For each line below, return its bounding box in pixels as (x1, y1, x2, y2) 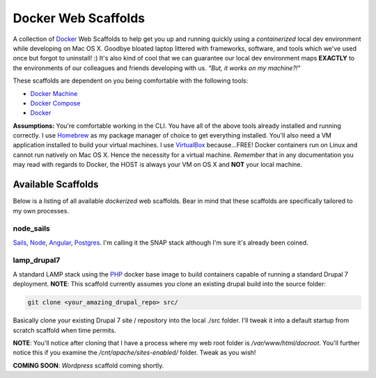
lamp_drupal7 (13, 256, 61, 265)
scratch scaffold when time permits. (13, 326, 116, 334)
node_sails (13, 224, 50, 233)
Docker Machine (30, 89, 78, 97)
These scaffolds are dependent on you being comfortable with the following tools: (13, 76, 249, 85)
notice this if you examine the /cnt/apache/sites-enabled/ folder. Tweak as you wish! (13, 348, 256, 357)
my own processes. (13, 206, 70, 215)
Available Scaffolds (13, 179, 99, 190)
